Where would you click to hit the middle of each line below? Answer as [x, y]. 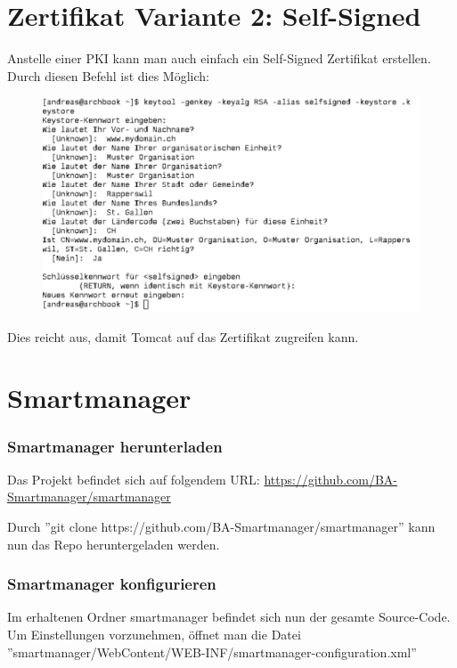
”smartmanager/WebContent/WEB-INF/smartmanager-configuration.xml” [212, 652]
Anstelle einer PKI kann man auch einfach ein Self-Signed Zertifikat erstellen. [219, 58]
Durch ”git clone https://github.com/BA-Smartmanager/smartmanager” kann [221, 527]
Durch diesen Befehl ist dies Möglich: [108, 75]
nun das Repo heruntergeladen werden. [114, 544]
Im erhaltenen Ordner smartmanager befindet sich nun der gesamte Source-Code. [229, 617]
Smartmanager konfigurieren [112, 584]
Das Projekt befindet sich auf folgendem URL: [134, 479]
